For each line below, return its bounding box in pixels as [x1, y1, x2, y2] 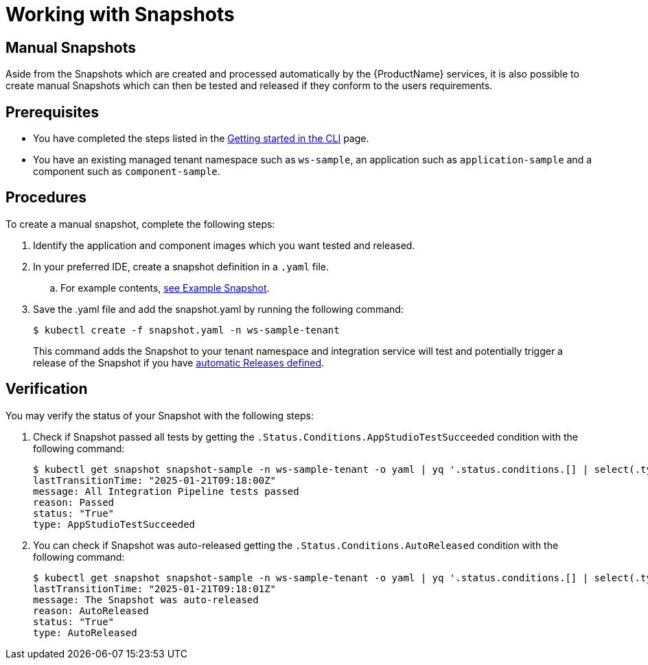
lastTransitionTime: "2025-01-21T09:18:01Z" [33, 583, 277, 594]
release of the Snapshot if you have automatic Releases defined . [33, 356, 325, 369]
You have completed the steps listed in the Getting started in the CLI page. [33, 132, 369, 145]
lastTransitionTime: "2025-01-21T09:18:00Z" [33, 474, 277, 486]
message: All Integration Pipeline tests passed [33, 485, 299, 497]
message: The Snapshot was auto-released [33, 594, 259, 605]
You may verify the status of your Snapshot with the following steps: [5, 409, 314, 421]
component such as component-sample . [33, 165, 220, 178]
